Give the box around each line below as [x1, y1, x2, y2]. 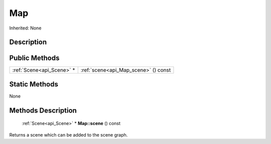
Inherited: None [9, 25, 42, 31]
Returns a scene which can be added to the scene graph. [9, 131, 128, 137]
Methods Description [9, 106, 77, 114]
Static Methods [9, 80, 59, 88]
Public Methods [9, 54, 60, 62]
